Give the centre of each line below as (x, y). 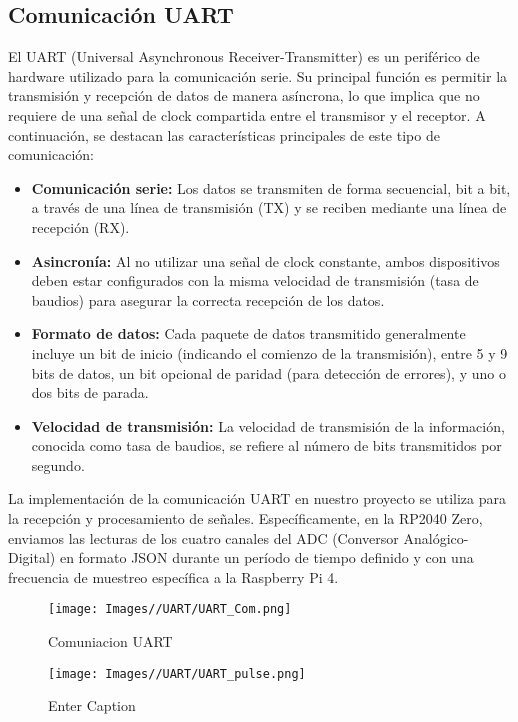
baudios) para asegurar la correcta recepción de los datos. (208, 299)
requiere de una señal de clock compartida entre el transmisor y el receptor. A (247, 114)
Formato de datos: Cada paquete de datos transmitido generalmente (248, 333)
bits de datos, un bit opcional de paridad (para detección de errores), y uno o (268, 372)
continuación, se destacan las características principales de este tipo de (224, 134)
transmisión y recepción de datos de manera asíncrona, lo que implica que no (244, 95)
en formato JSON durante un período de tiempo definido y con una (266, 557)
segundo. (58, 464)
